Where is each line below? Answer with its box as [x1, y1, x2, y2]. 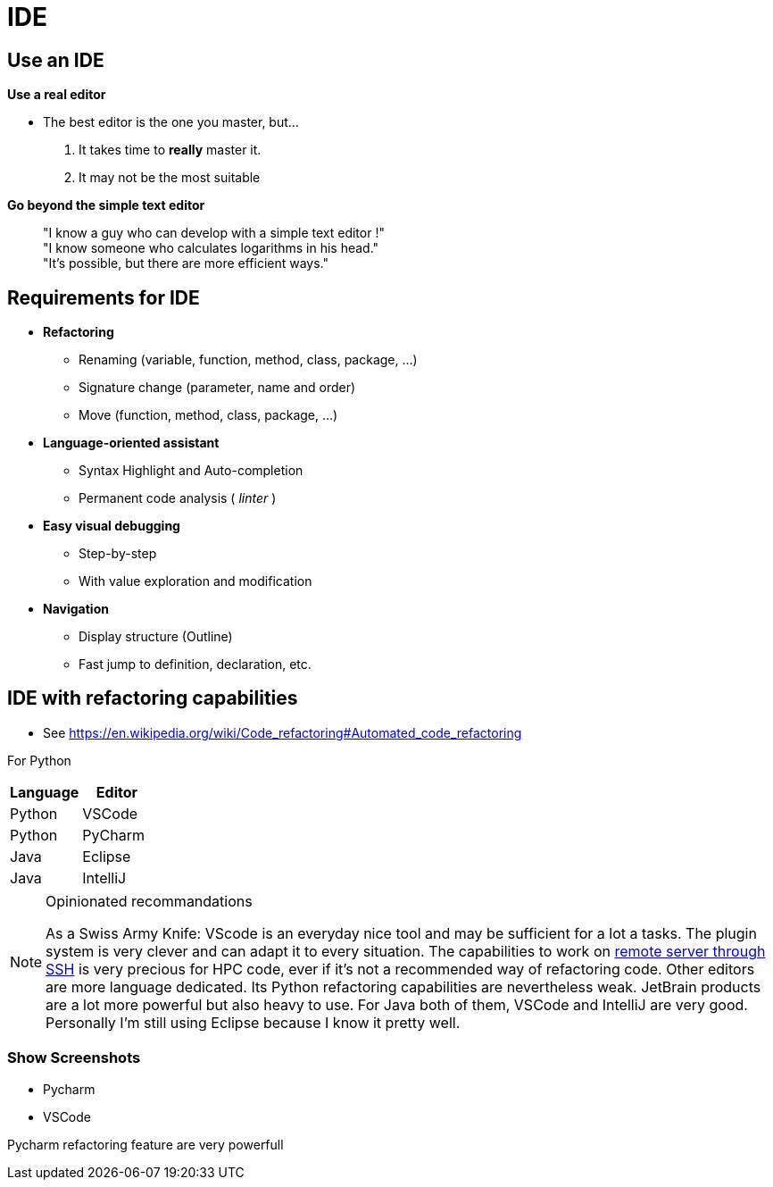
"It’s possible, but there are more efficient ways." [43, 255, 329, 272]
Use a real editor [7, 87, 106, 103]
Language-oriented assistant [43, 435, 220, 451]
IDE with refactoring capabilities [7, 687, 298, 710]
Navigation [43, 601, 109, 617]
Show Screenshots [7, 1049, 141, 1067]
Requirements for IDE [7, 286, 200, 309]
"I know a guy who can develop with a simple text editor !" [43, 225, 385, 241]
